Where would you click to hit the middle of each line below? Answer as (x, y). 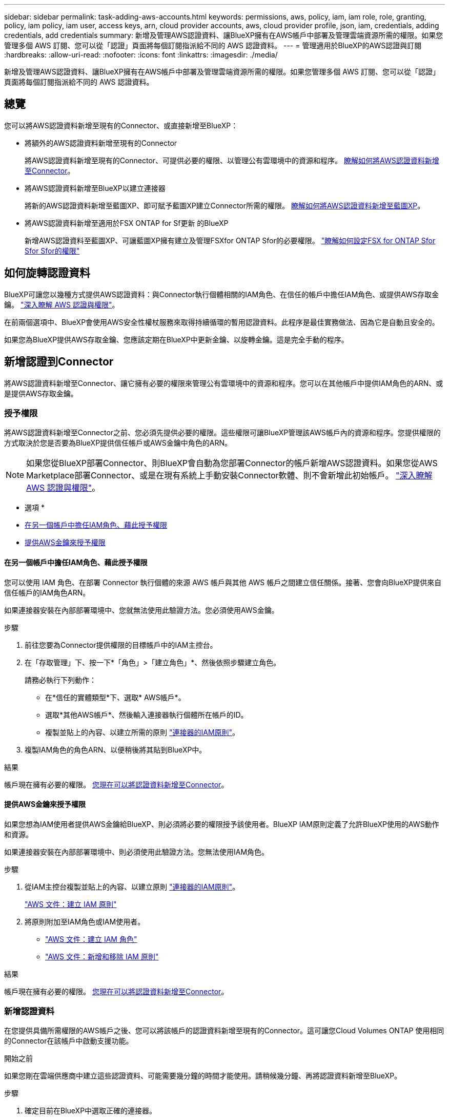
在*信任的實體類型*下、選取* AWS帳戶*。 (115, 697)
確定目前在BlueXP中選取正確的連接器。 (91, 1111)
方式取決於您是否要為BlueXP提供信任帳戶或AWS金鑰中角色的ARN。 (118, 443)
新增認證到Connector (59, 362)
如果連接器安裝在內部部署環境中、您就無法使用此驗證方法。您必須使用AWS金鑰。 (141, 610)
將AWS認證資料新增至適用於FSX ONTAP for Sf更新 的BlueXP (127, 223)
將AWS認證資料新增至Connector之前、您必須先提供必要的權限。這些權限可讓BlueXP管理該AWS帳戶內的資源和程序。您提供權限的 (222, 433)
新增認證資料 (29, 1011)
